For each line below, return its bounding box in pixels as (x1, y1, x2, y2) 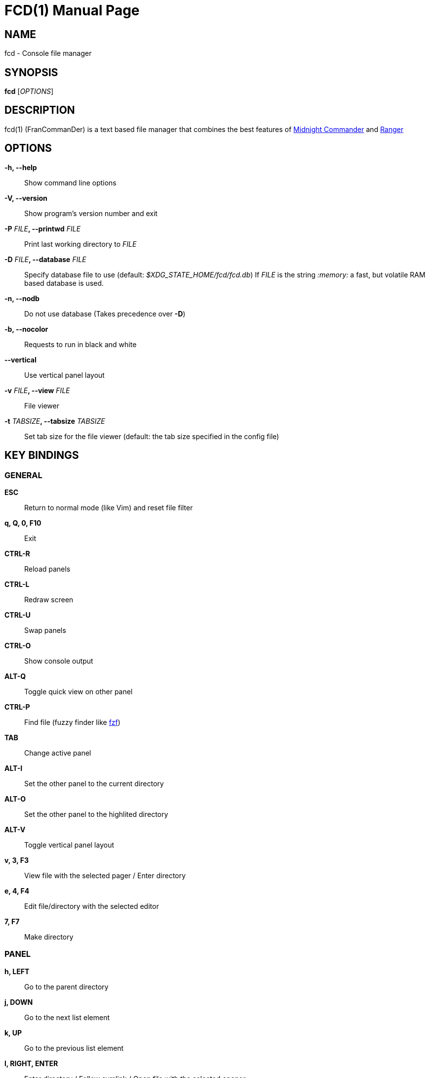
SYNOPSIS (4, 66, 58, 79)
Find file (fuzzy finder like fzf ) (24, 718, 121, 726)
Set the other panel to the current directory (24, 779, 164, 788)
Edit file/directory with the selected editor (24, 901, 159, 910)
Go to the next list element (24, 1013, 110, 1022)
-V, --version (4, 193, 47, 202)
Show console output (24, 656, 93, 665)
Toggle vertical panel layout (24, 840, 114, 849)
